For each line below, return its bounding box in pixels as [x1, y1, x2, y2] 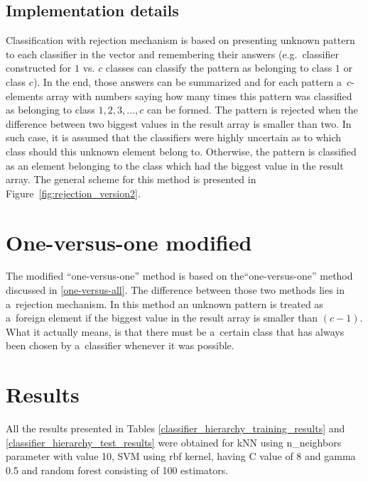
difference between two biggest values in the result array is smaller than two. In [6, 116, 352, 131]
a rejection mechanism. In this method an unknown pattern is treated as [6, 296, 323, 311]
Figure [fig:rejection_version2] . [6, 185, 141, 200]
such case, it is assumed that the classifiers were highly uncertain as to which [6, 130, 342, 145]
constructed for [6, 60, 72, 75]
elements [6, 88, 43, 103]
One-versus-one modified [6, 227, 252, 256]
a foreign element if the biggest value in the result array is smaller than [6, 310, 318, 325]
